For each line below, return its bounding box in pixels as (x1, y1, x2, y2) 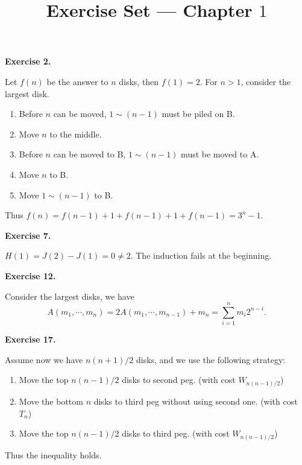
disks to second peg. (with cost (122, 373, 236, 386)
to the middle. (49, 127, 102, 140)
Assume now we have (5, 353, 83, 365)
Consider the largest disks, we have (5, 289, 134, 302)
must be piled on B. (162, 107, 235, 120)
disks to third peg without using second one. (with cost (93, 394, 298, 407)
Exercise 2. (5, 55, 51, 68)
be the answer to (46, 75, 109, 87)
